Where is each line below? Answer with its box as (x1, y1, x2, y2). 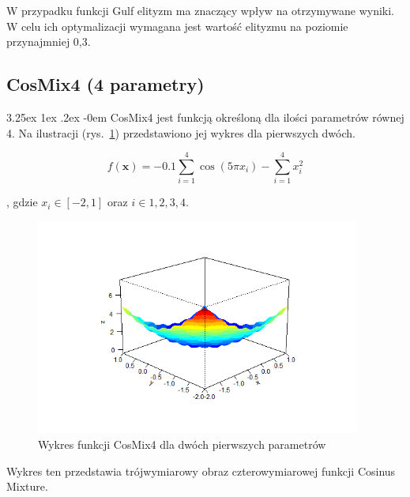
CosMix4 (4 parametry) (6, 72, 205, 96)
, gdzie (6, 194, 38, 210)
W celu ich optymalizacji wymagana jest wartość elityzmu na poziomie (6, 17, 348, 34)
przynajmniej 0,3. (6, 33, 91, 50)
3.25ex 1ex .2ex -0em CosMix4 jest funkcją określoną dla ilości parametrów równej (6, 108, 404, 125)
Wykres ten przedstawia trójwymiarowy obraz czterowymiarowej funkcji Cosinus (6, 462, 396, 479)
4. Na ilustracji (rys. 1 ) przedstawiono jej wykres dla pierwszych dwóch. (6, 124, 355, 141)
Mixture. (6, 478, 48, 495)
